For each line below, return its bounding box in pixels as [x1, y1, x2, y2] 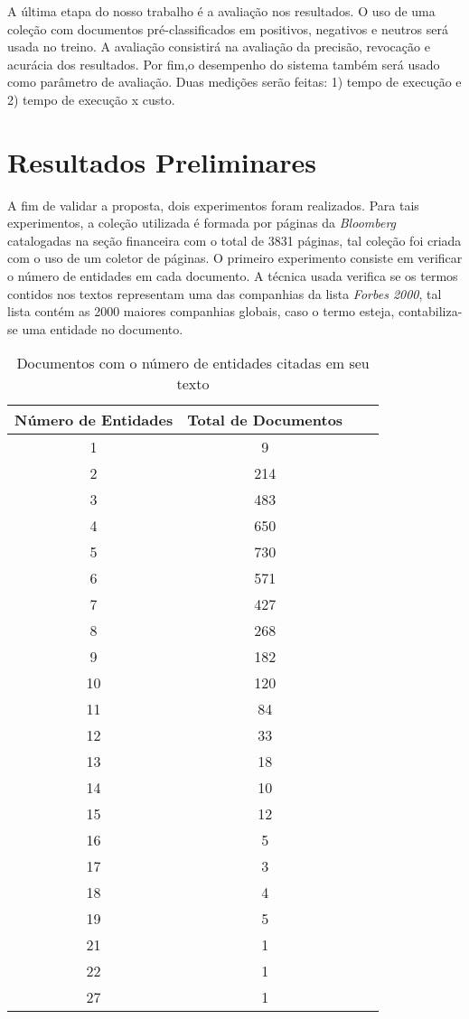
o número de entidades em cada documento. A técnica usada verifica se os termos [7, 266, 458, 285]
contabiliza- [398, 302, 463, 321]
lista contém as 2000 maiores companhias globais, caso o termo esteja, [7, 302, 395, 321]
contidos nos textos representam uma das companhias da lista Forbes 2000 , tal [7, 284, 442, 303]
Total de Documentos [187, 409, 343, 431]
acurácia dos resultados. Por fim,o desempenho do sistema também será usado [7, 54, 440, 73]
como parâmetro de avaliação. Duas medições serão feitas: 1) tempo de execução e [7, 72, 462, 91]
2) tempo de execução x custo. [7, 89, 175, 108]
